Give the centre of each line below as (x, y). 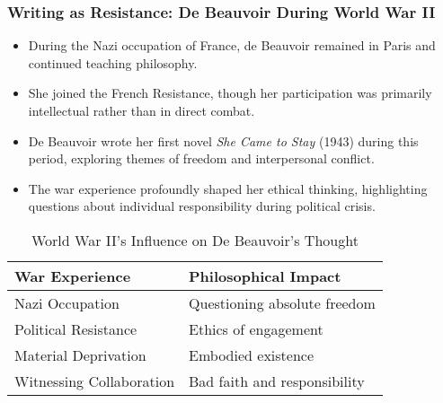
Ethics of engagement (256, 329)
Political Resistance (76, 329)
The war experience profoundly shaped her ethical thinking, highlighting (228, 188)
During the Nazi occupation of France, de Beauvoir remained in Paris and (232, 45)
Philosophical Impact (265, 276)
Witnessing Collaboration (95, 381)
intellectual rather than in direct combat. (142, 110)
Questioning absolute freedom (282, 302)
